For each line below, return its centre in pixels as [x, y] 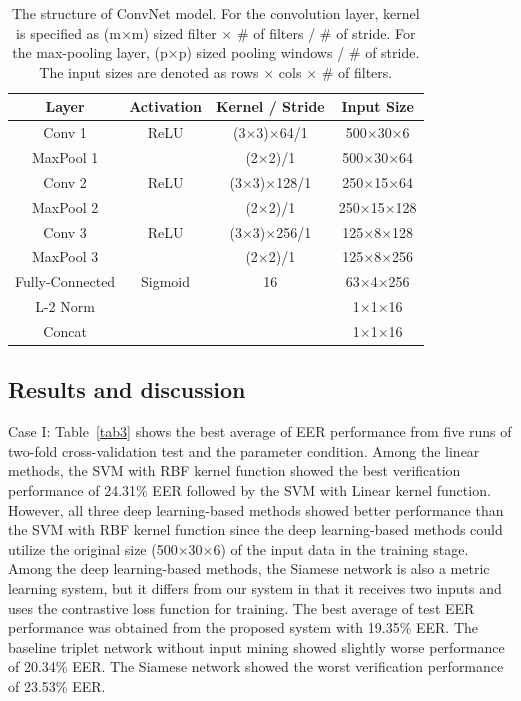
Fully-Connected [65, 281]
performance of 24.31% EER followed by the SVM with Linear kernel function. [249, 490]
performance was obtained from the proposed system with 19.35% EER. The [243, 627]
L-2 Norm [65, 306]
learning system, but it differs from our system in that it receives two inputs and [255, 588]
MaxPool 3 [65, 256]
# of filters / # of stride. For [326, 32]
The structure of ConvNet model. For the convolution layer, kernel [215, 13]
